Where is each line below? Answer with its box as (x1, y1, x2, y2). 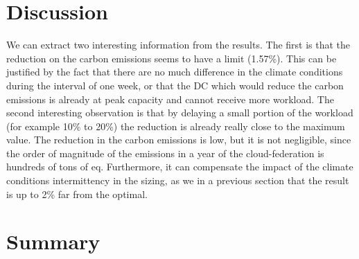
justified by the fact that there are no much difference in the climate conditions (6, 64, 343, 79)
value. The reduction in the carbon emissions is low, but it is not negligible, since (6, 132, 351, 147)
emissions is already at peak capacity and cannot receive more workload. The (6, 91, 334, 106)
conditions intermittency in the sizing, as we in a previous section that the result (6, 173, 349, 188)
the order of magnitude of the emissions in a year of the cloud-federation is (6, 145, 324, 160)
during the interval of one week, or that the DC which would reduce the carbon (6, 78, 344, 92)
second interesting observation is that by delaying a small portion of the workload (6, 105, 353, 120)
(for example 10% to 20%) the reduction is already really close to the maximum (6, 118, 345, 133)
